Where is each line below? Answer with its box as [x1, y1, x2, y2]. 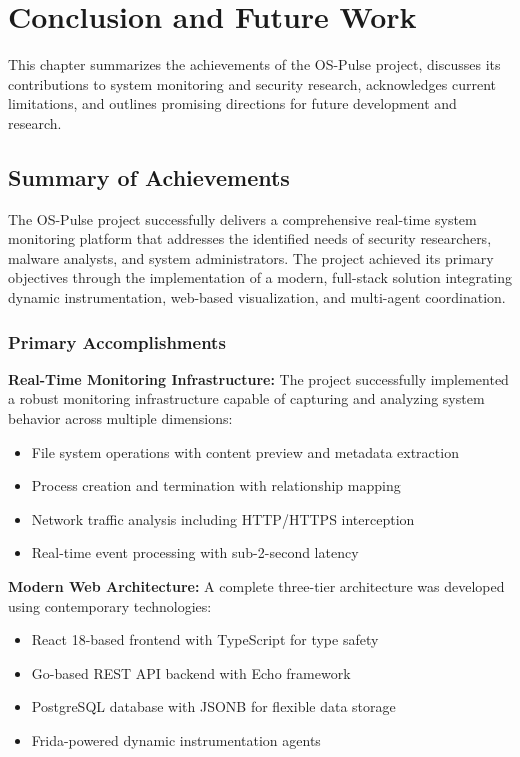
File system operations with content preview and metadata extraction [31, 441, 459, 462]
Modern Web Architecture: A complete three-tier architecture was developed [8, 576, 505, 597]
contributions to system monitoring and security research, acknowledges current [8, 73, 496, 94]
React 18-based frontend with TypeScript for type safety [31, 629, 379, 650]
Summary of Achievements [8, 161, 290, 192]
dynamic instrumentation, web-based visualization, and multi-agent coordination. [8, 287, 506, 308]
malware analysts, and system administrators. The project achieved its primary [8, 247, 494, 268]
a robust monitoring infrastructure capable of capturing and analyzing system [8, 388, 485, 409]
